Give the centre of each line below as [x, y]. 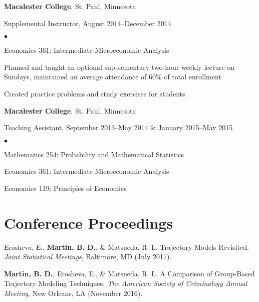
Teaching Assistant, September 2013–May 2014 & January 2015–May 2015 [118, 127]
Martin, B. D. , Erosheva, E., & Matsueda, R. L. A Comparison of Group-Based [129, 273]
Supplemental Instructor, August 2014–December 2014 [88, 23]
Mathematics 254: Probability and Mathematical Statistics [94, 154]
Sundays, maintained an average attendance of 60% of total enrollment [113, 77]
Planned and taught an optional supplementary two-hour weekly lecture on [119, 67]
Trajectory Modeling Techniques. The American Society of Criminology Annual [126, 283]
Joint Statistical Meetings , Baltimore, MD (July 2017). [88, 257]
